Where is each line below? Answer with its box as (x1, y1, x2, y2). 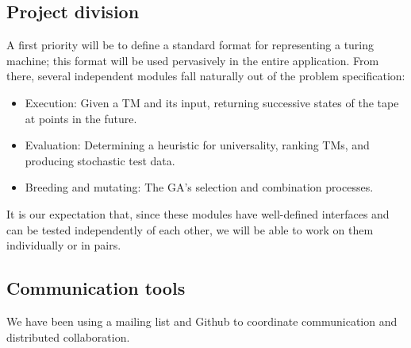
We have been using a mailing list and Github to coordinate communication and (6, 312, 398, 329)
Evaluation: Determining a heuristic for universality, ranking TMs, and (25, 137, 370, 153)
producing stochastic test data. (25, 152, 175, 168)
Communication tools (6, 276, 186, 300)
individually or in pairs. (6, 237, 121, 253)
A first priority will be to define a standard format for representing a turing (6, 37, 375, 53)
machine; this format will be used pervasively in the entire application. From (6, 52, 379, 68)
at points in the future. (25, 110, 137, 126)
